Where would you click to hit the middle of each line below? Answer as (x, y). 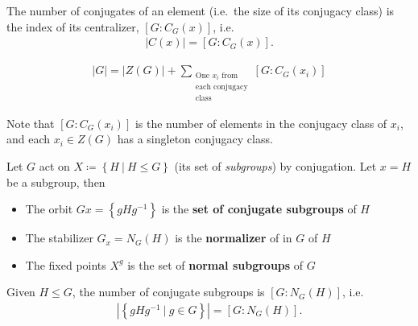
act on (54, 165)
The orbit (49, 209)
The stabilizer (59, 238)
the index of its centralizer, (73, 26)
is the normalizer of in (234, 238)
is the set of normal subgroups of (215, 264)
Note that (31, 123)
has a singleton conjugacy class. (195, 139)
